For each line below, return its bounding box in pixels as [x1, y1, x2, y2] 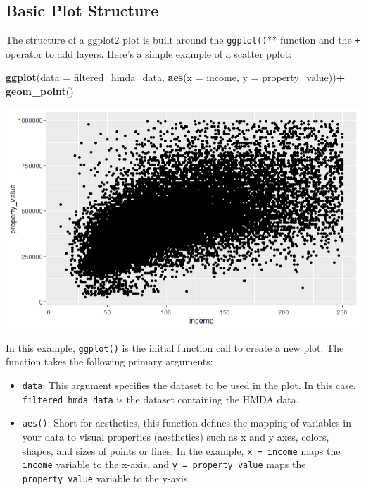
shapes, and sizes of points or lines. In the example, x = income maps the [22, 443, 341, 458]
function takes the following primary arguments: [6, 354, 213, 369]
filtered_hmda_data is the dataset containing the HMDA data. [22, 391, 299, 406]
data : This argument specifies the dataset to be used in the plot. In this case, [22, 377, 356, 392]
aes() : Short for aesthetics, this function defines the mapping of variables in [22, 415, 352, 430]
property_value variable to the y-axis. [22, 470, 191, 485]
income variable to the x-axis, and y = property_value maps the [22, 457, 306, 472]
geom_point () [6, 84, 74, 99]
